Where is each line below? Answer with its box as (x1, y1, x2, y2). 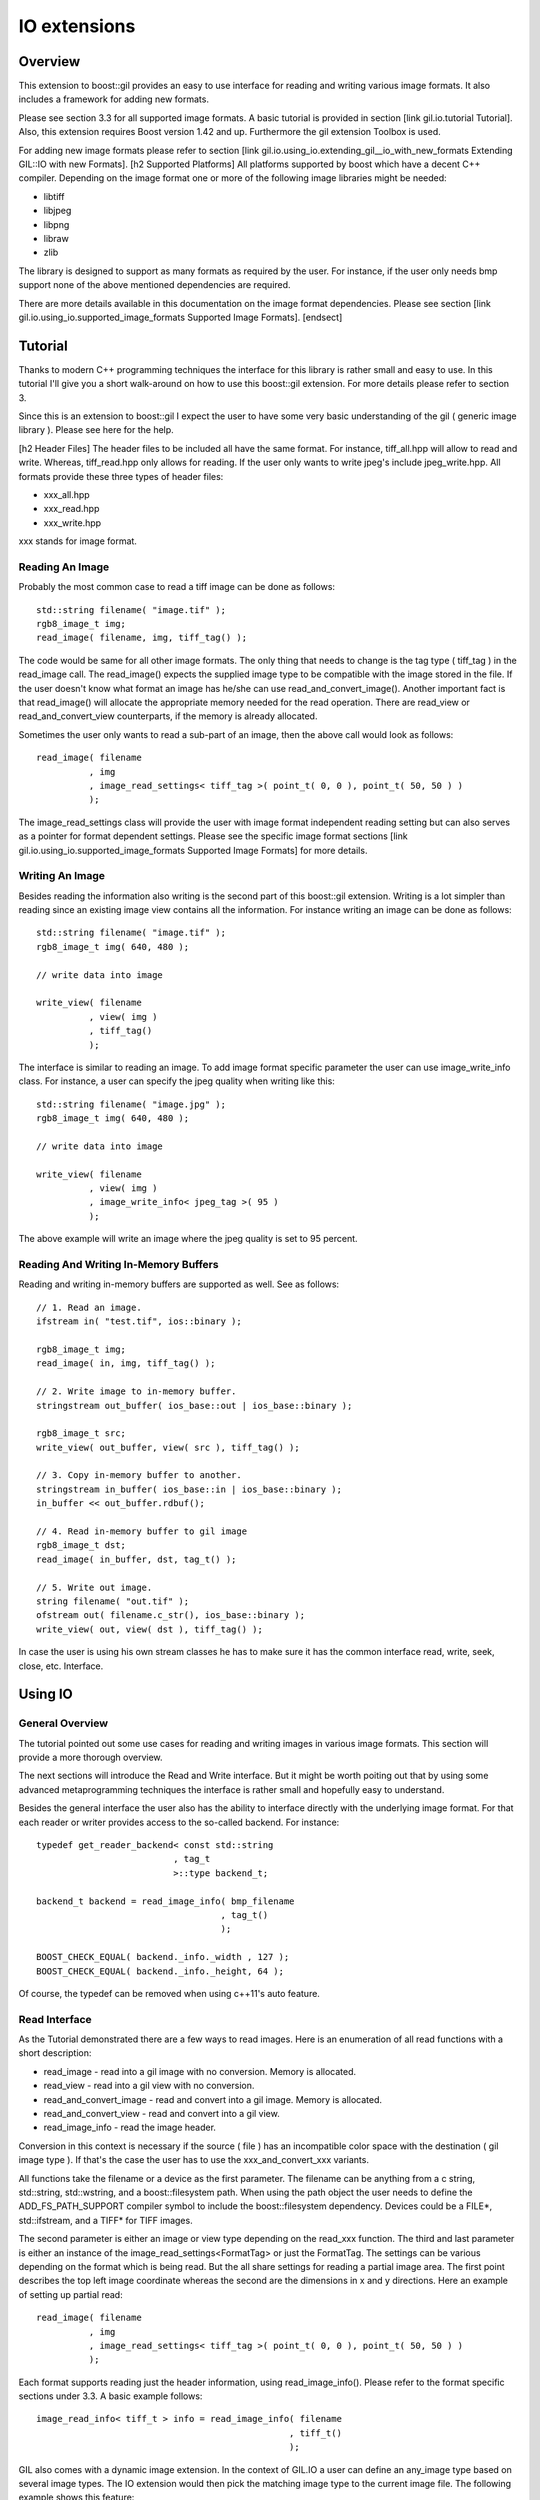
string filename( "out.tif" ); (36, 1595, 190, 1607)
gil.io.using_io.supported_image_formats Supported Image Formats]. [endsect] (18, 311, 343, 323)
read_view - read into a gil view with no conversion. (43, 2080, 255, 2092)
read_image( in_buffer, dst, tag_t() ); (36, 1553, 237, 1565)
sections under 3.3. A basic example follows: (18, 2390, 203, 2402)
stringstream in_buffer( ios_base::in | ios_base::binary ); (36, 1483, 342, 1495)
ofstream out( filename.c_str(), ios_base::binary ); (36, 1610, 305, 1621)
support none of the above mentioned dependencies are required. (18, 279, 291, 291)
